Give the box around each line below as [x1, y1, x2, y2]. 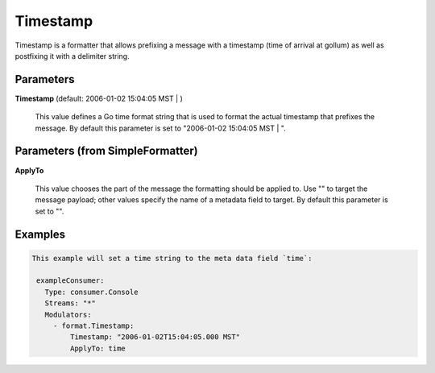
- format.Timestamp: [52, 321, 135, 330]
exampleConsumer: [36, 276, 105, 285]
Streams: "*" [44, 299, 97, 308]
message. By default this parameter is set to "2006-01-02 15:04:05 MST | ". [35, 123, 286, 133]
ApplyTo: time [69, 343, 126, 353]
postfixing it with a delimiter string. [14, 51, 130, 60]
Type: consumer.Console [44, 287, 139, 296]
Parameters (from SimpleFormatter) [14, 144, 198, 158]
